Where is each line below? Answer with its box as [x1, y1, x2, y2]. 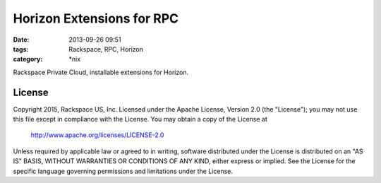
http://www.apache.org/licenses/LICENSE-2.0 [30, 131, 164, 139]
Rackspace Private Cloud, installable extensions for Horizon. [13, 68, 189, 76]
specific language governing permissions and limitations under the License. [13, 167, 233, 175]
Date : [13, 35, 30, 44]
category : [13, 55, 43, 64]
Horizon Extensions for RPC [13, 11, 179, 26]
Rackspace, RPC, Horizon [68, 45, 144, 53]
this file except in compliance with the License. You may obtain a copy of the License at [13, 115, 268, 124]
